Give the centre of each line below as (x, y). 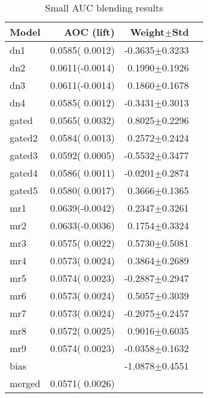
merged (25, 383)
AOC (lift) (89, 32)
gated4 (24, 173)
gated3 (24, 155)
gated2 (24, 138)
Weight (148, 32)
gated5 (24, 190)
